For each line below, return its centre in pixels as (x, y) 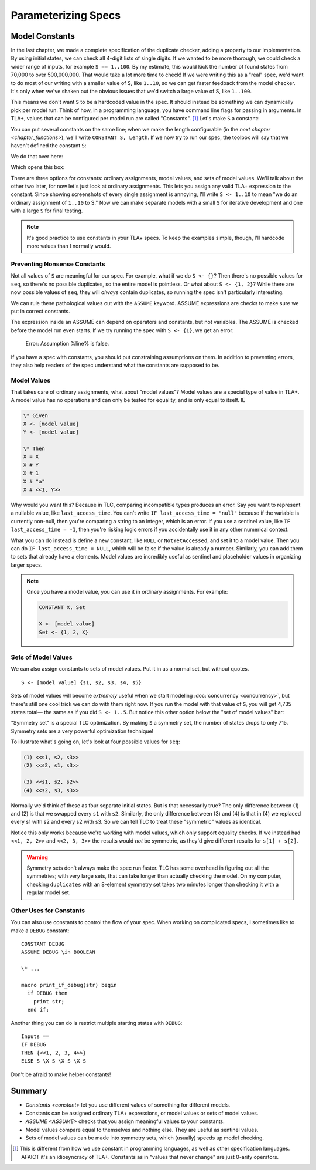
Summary (29, 1091)
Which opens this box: (38, 167)
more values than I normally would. (69, 246)
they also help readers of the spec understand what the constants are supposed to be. (115, 365)
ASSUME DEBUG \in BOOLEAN (59, 952)
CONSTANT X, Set (62, 608)
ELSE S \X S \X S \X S (54, 1061)
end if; (38, 1010)
